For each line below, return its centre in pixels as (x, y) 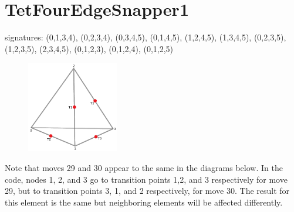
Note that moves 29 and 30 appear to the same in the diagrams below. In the (144, 168)
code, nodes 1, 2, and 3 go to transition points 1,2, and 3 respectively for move (146, 179)
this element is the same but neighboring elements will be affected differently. (144, 202)
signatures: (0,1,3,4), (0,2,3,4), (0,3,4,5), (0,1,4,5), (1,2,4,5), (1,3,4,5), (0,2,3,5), (146, 37)
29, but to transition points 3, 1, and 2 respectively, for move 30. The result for (147, 191)
